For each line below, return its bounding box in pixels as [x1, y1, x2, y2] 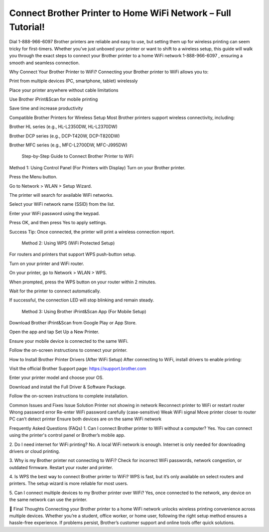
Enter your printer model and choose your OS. [9, 375, 104, 381]
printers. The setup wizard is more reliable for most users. [9, 481, 129, 487]
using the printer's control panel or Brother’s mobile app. [9, 432, 126, 438]
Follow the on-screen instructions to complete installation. [9, 393, 129, 399]
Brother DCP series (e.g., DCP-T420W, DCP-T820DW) [9, 133, 120, 139]
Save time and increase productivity [9, 105, 83, 112]
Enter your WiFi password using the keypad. [9, 210, 100, 216]
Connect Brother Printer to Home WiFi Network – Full [9, 7, 231, 18]
